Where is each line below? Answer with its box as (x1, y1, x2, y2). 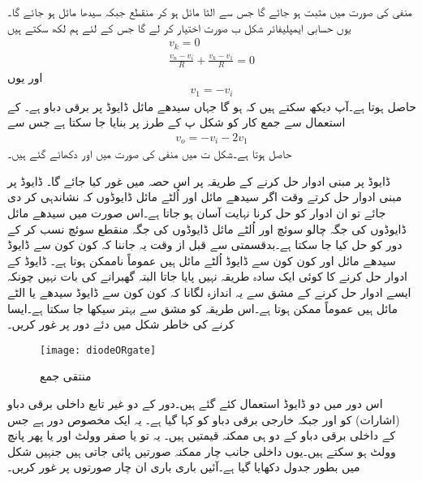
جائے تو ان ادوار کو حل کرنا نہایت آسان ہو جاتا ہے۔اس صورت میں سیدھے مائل (7, 204, 386, 221)
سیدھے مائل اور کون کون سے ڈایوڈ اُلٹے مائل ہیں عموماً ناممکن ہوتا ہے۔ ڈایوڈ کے (7, 251, 396, 268)
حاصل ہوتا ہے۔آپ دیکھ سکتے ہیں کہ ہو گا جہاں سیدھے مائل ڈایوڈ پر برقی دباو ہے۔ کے (7, 97, 416, 114)
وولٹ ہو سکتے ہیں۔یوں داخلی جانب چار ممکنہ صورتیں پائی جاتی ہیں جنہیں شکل (7, 442, 396, 459)
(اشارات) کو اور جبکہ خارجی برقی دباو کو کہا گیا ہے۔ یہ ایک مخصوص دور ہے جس (7, 410, 400, 427)
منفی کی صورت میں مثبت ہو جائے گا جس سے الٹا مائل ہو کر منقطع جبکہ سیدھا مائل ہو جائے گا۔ (7, 3, 412, 19)
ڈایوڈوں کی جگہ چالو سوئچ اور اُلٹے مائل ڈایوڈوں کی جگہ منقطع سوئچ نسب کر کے (7, 220, 407, 237)
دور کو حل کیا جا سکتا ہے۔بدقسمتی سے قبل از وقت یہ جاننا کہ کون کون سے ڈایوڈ (7, 236, 403, 253)
